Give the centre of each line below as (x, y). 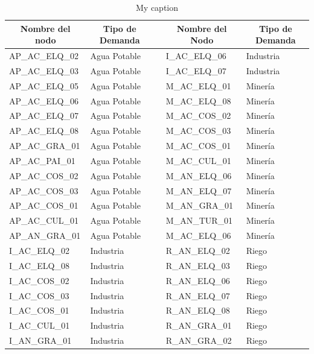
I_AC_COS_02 (39, 280)
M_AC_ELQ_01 (198, 85)
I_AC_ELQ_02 (39, 250)
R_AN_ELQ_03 (198, 265)
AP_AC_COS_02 (44, 175)
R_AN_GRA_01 (199, 325)
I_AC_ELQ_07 (196, 70)
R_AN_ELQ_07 (198, 295)
